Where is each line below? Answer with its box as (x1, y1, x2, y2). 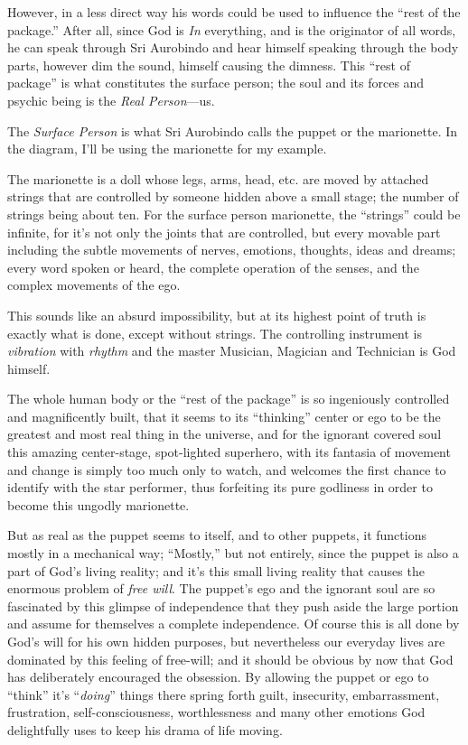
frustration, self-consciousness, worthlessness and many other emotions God (7, 703, 426, 722)
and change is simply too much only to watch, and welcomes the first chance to (7, 460, 446, 479)
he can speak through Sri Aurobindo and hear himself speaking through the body (7, 38, 459, 57)
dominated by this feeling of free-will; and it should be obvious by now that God (7, 649, 454, 668)
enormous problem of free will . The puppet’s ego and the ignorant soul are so (7, 579, 435, 598)
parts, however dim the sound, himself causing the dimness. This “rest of (7, 55, 410, 74)
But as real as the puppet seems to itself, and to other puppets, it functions (7, 526, 426, 545)
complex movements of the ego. (7, 275, 181, 294)
